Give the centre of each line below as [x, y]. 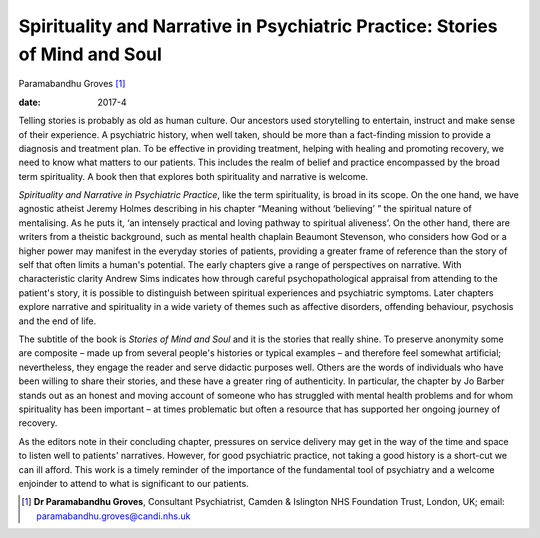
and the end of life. [57, 321]
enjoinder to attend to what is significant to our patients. [133, 483]
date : [29, 102]
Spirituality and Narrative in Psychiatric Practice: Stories [258, 26]
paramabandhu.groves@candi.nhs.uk [113, 516]
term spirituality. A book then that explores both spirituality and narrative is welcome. [193, 176]
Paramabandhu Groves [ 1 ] [72, 84]
